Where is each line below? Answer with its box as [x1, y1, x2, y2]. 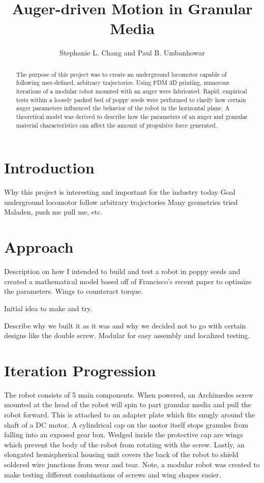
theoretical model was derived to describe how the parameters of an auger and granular [16, 112, 248, 120]
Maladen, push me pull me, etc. [4, 206, 103, 217]
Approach [4, 236, 74, 257]
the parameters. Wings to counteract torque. [4, 286, 143, 296]
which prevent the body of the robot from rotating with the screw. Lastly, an [4, 439, 245, 449]
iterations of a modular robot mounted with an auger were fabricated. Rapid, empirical [16, 87, 247, 96]
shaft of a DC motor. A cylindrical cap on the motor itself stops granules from [4, 419, 248, 430]
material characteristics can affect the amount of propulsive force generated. [16, 120, 217, 129]
